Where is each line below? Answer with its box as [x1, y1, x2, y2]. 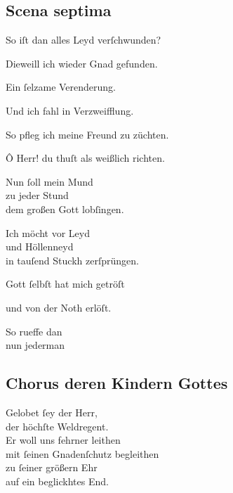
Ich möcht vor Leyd [6, 225, 90, 240]
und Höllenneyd [6, 239, 74, 254]
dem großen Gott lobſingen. [6, 201, 124, 216]
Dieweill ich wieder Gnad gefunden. [6, 56, 158, 70]
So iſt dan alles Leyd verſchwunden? [6, 32, 161, 47]
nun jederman [6, 338, 65, 352]
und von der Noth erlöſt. [6, 300, 112, 314]
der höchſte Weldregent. [6, 418, 109, 433]
